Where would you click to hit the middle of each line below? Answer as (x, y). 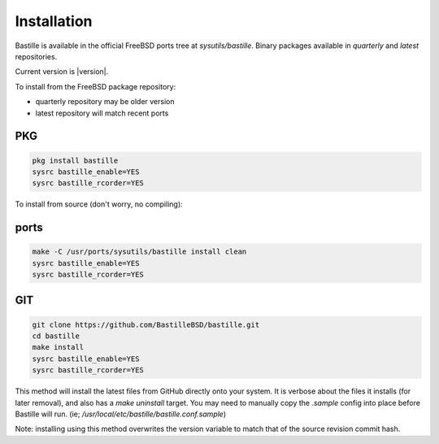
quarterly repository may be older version (105, 102)
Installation (54, 21)
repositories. (36, 56)
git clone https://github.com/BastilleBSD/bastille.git (146, 324)
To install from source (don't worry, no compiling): (99, 204)
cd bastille (56, 336)
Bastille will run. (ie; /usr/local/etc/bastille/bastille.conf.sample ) (121, 414)
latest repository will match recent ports (102, 113)
